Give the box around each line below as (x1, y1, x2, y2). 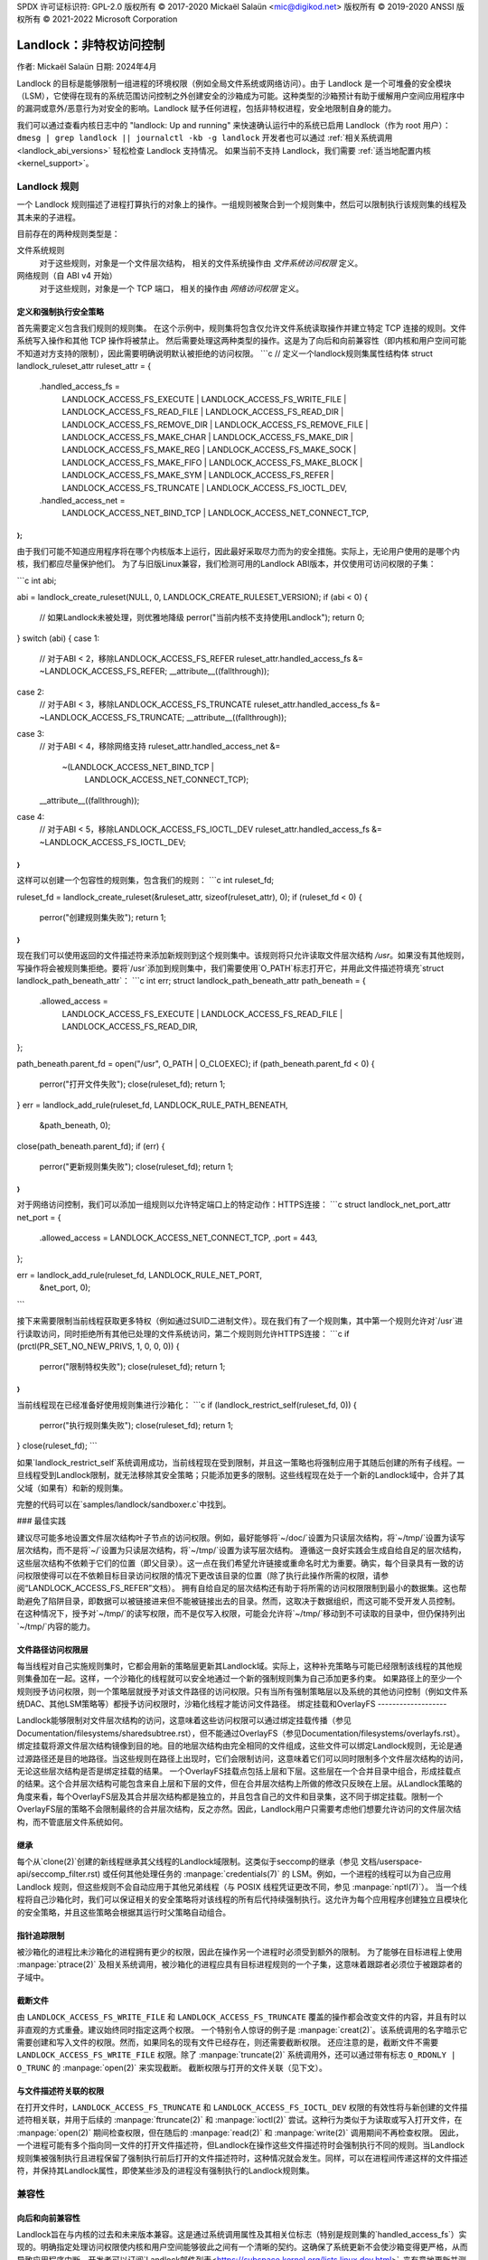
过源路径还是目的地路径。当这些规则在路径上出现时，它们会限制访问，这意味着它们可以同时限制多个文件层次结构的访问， (16, 1753, 468, 1764)
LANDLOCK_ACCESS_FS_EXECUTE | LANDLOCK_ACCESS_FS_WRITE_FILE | (61, 393, 347, 404)
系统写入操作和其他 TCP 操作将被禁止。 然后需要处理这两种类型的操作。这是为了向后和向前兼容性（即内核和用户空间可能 (16, 335, 467, 346)
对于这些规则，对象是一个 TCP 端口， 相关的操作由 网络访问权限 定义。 (39, 283, 305, 294)
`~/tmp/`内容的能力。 (16, 1621, 95, 1632)
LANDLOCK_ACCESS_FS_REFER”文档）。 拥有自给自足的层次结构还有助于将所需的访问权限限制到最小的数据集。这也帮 (28, 1583, 467, 1594)
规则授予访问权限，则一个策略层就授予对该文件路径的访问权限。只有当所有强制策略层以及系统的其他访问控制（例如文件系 (16, 1686, 468, 1697)
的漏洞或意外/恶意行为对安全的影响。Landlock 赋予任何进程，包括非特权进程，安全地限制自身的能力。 (16, 103, 397, 114)
